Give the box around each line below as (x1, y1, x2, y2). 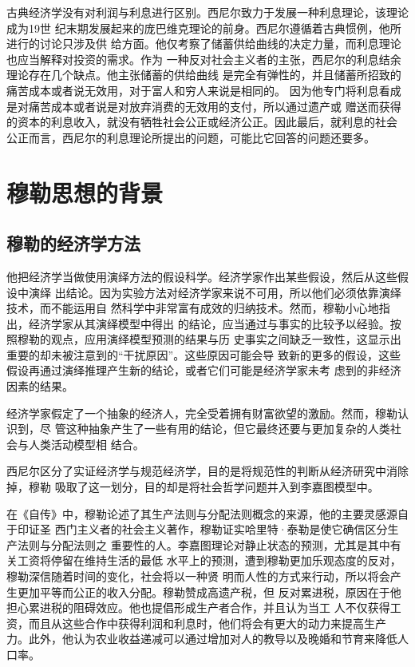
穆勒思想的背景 (6, 176, 164, 208)
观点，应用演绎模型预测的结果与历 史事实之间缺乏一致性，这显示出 (50, 331, 401, 347)
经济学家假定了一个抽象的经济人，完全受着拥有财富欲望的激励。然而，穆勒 (6, 404, 397, 421)
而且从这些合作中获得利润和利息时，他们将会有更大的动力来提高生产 (28, 614, 386, 631)
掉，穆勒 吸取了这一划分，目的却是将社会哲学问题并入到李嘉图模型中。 (6, 478, 379, 495)
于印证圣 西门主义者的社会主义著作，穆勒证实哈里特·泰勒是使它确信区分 (6, 521, 388, 538)
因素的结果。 (6, 378, 73, 395)
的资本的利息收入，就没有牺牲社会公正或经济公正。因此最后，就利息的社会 (6, 113, 397, 130)
